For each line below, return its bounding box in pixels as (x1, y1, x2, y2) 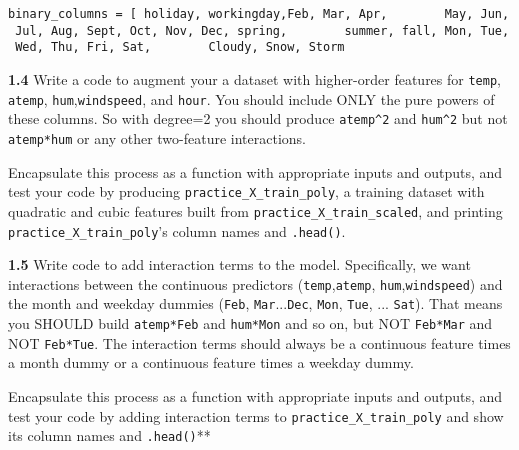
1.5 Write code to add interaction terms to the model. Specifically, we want (8, 254, 471, 275)
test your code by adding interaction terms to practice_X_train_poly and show (8, 405, 504, 426)
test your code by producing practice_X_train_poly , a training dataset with (8, 181, 485, 202)
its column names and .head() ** (8, 425, 211, 446)
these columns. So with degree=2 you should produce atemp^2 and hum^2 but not (8, 108, 508, 129)
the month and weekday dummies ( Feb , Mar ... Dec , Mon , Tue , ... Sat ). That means (8, 293, 503, 314)
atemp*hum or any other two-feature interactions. (8, 127, 306, 148)
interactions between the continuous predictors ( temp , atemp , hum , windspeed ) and (8, 273, 503, 294)
